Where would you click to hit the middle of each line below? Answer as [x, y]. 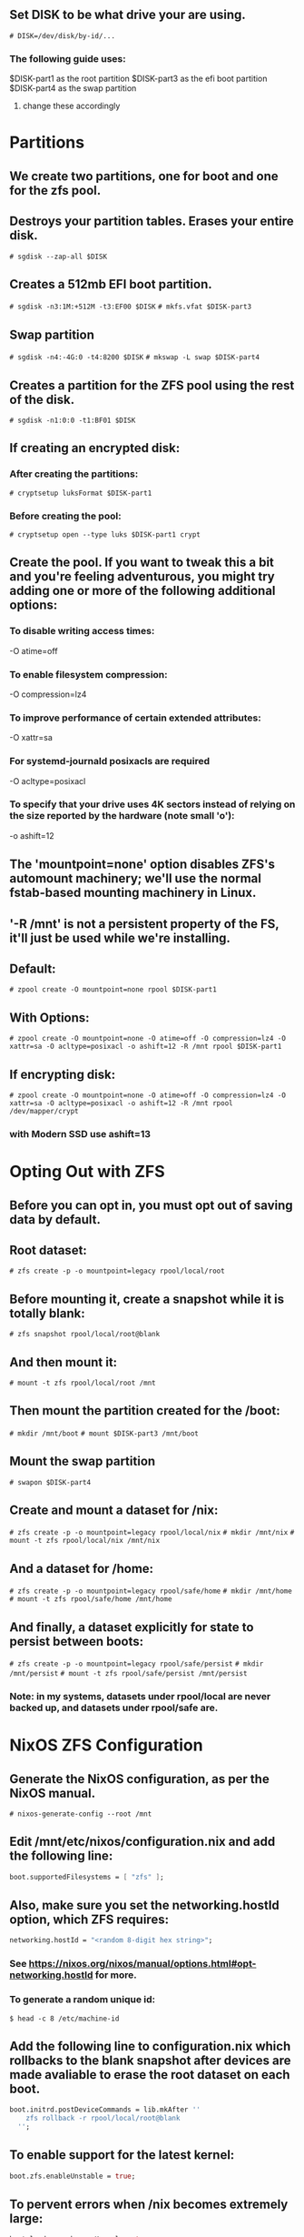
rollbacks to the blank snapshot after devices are [151, 2060]
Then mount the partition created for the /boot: [145, 1411]
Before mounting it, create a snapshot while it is [147, 1299]
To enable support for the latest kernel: [122, 2155]
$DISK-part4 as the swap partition [73, 88]
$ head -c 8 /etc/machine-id [64, 2019]
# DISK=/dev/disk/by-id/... [63, 35]
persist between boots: [76, 1641]
